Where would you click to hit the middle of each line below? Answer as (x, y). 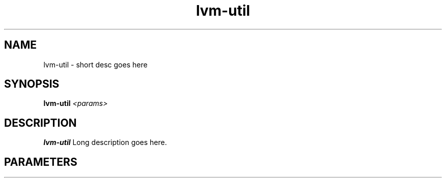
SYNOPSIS (32, 84)
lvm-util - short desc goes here (95, 64)
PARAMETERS (41, 162)
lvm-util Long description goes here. (105, 142)
